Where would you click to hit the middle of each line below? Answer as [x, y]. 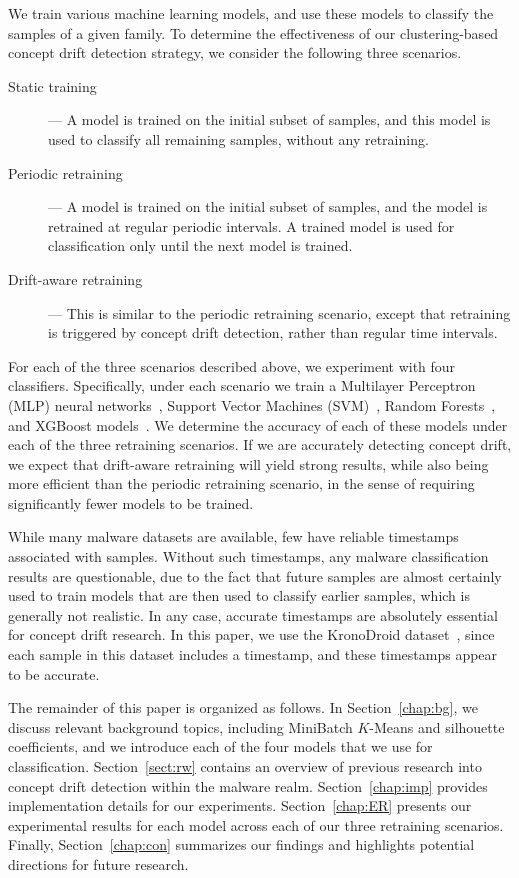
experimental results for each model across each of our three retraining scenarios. [256, 824]
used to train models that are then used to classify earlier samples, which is [239, 595]
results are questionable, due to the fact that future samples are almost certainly [255, 575]
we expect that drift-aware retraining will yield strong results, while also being [248, 463]
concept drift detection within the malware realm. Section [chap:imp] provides [248, 785]
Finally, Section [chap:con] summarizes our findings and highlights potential [241, 844]
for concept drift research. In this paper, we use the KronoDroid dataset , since [251, 634]
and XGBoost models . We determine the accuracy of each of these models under [258, 424]
